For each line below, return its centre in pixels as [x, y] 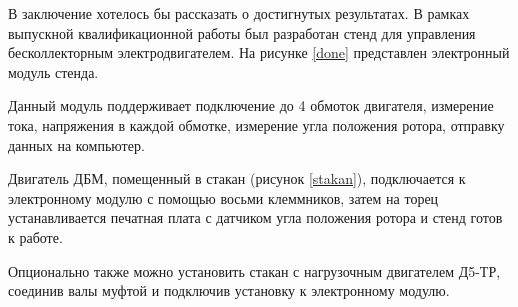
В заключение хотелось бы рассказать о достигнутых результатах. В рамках [239, 13]
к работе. [35, 236]
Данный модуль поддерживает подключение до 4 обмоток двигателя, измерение [251, 105]
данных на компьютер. [76, 144]
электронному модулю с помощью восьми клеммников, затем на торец [223, 197]
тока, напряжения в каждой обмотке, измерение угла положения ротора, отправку [256, 124]
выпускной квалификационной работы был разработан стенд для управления [242, 32]
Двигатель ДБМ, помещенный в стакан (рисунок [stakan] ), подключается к [237, 178]
